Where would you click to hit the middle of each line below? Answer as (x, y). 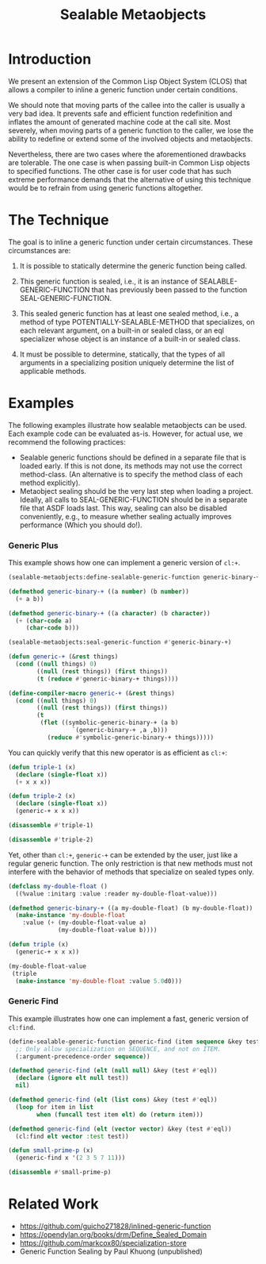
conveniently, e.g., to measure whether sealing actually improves (125, 516)
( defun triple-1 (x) (42, 767)
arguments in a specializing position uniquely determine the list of (127, 362)
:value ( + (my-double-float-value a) (85, 923)
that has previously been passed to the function (169, 289)
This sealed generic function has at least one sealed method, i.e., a (129, 313)
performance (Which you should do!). (81, 525)
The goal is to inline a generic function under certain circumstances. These (131, 242)
